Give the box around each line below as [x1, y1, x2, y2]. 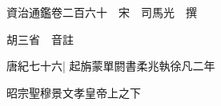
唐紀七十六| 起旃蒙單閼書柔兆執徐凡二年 [6, 57, 215, 74]
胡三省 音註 [6, 30, 74, 47]
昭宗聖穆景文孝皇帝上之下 [6, 84, 141, 100]
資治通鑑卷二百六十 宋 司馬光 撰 [6, 4, 197, 20]
